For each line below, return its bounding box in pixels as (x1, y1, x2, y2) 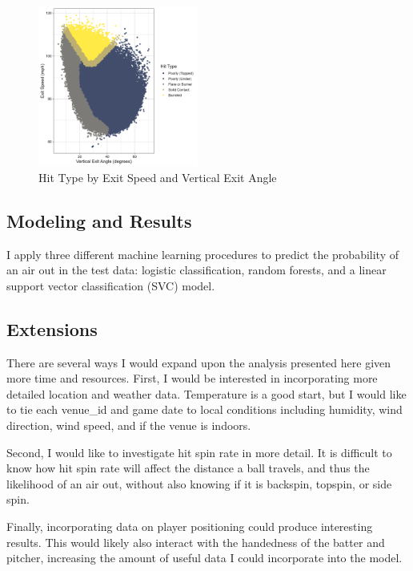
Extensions (6, 316, 98, 341)
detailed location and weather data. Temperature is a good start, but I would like (6, 385, 407, 402)
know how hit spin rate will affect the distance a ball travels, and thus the (6, 460, 370, 476)
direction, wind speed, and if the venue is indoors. (6, 417, 251, 434)
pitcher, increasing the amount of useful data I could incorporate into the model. (6, 549, 403, 566)
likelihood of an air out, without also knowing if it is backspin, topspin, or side (6, 475, 392, 492)
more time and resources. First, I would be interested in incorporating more (6, 370, 378, 387)
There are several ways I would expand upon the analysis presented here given (6, 354, 391, 371)
